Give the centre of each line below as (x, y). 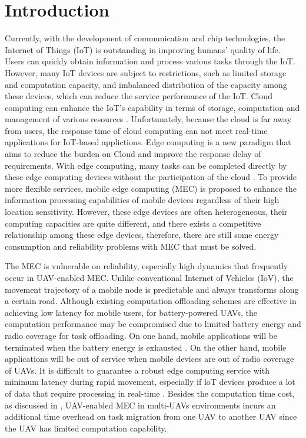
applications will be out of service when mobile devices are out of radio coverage (149, 359)
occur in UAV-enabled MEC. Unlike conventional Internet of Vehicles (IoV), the (149, 277)
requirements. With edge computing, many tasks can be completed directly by (146, 165)
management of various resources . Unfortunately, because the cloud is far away (148, 119)
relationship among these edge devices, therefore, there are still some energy (142, 235)
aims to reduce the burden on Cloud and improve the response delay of (133, 154)
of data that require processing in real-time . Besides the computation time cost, (150, 393)
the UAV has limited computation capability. (86, 428)
